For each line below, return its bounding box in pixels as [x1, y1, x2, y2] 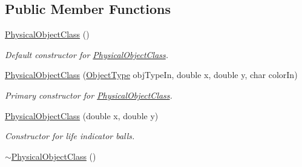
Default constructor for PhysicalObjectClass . [5, 48, 169, 61]
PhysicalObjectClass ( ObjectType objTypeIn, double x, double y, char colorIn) [5, 68, 298, 81]
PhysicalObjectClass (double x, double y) [5, 109, 159, 122]
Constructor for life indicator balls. [5, 129, 135, 142]
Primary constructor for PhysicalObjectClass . [5, 88, 172, 101]
